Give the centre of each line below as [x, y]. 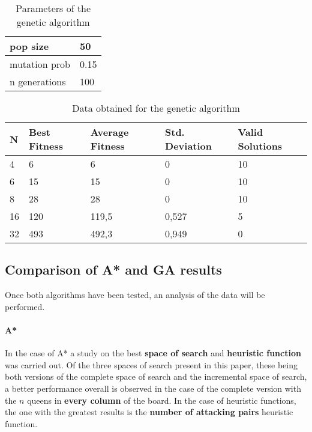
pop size [29, 46]
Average [109, 132]
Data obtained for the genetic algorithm [156, 108]
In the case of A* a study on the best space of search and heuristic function [153, 353]
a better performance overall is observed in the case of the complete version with [153, 388]
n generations [38, 81]
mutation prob [40, 64]
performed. [25, 306]
